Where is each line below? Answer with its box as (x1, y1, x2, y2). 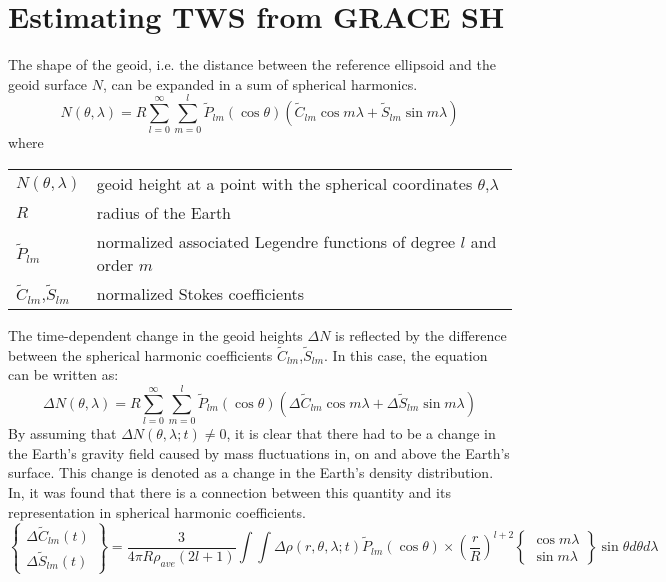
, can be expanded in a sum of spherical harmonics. (102, 73, 418, 94)
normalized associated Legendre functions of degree (96, 230, 456, 254)
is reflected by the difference (335, 325, 507, 346)
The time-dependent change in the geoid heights (8, 325, 303, 346)
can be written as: (8, 364, 119, 385)
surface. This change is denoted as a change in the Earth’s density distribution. (8, 462, 494, 483)
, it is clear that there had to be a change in (226, 423, 496, 444)
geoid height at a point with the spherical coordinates (96, 172, 473, 196)
